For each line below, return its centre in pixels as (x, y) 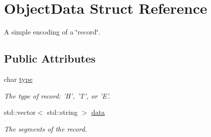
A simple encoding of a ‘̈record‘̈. (52, 32)
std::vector (20, 112)
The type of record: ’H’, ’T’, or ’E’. (57, 95)
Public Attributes (50, 58)
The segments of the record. (45, 128)
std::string (62, 112)
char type (18, 79)
